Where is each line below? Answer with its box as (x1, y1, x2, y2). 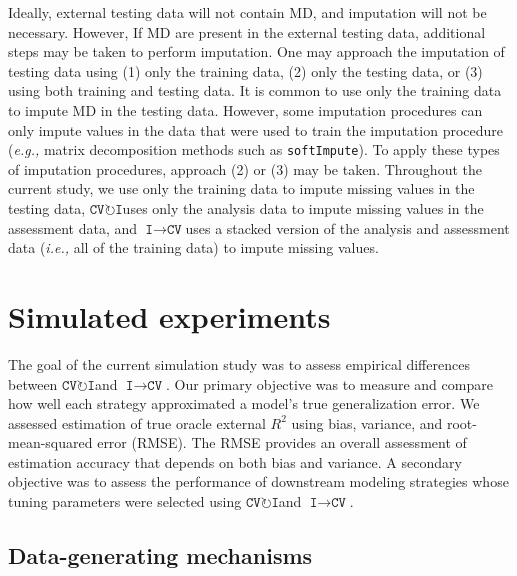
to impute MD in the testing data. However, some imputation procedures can (8, 99, 483, 120)
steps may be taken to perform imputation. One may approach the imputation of (8, 41, 505, 62)
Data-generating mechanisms (8, 540, 313, 571)
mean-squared (8, 432, 93, 453)
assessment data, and (8, 217, 138, 238)
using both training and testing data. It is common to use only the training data (8, 80, 502, 101)
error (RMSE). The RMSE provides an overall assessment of (97, 432, 467, 453)
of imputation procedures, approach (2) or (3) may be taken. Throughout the (8, 158, 482, 179)
